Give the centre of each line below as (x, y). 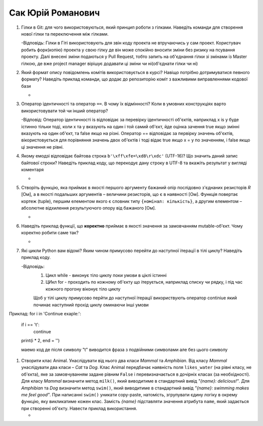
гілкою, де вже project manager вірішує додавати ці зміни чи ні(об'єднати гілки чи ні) (110, 63)
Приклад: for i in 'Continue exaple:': (45, 314)
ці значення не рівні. (42, 147)
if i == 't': (30, 325)
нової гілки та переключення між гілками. (65, 34)
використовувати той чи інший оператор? (65, 111)
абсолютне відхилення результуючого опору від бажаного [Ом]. (88, 208)
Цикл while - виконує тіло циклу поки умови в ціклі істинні (106, 275)
